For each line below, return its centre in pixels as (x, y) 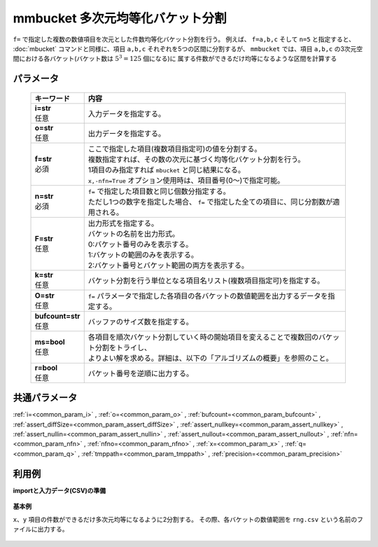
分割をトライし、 (123, 347)
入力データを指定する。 (127, 113)
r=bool (46, 368)
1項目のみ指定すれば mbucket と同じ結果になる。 (166, 169)
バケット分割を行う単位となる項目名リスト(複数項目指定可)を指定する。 (206, 280)
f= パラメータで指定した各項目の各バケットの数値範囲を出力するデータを (208, 296)
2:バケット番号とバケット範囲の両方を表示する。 (168, 265)
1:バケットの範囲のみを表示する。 (143, 254)
